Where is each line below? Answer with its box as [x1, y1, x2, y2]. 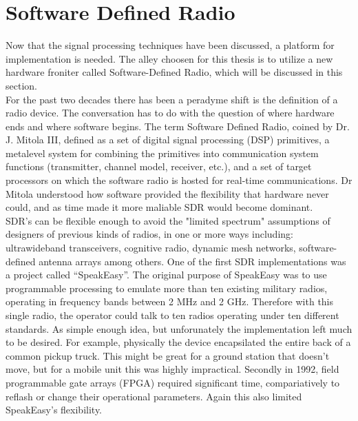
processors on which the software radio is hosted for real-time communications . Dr [6, 173, 352, 187]
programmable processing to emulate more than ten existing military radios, [6, 280, 328, 295]
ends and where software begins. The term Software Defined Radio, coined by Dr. [6, 119, 350, 133]
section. [6, 78, 37, 92]
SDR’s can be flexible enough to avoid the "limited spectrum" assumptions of [6, 213, 330, 227]
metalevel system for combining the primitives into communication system [6, 145, 319, 160]
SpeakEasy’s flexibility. [6, 402, 102, 417]
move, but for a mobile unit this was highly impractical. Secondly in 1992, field [6, 362, 339, 376]
